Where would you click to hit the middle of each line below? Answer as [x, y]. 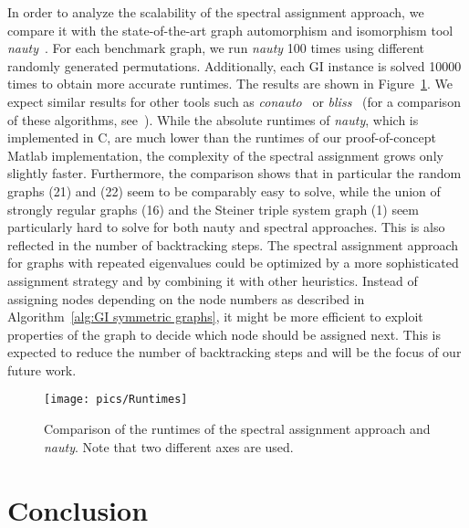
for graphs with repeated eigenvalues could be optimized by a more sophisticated [233, 263]
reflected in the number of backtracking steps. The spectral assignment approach [233, 244]
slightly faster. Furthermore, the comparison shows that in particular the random [234, 173]
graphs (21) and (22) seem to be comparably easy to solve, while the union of [224, 190]
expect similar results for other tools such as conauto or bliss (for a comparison [234, 101]
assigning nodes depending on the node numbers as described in [186, 298]
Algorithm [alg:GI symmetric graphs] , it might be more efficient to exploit [215, 317]
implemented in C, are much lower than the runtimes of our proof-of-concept [222, 137]
